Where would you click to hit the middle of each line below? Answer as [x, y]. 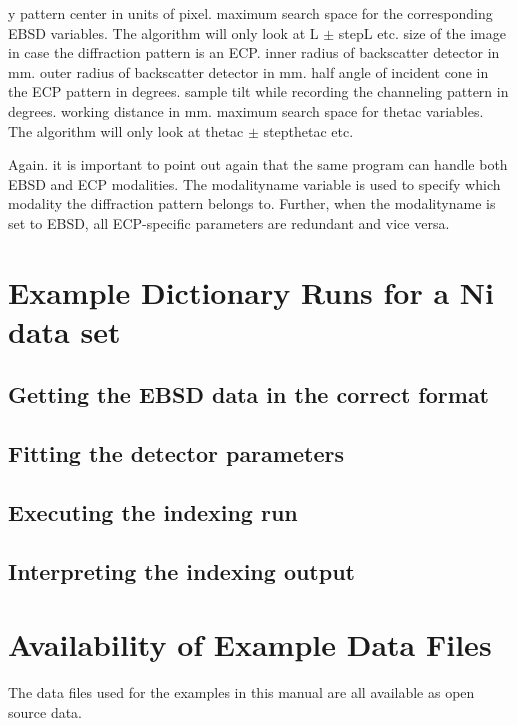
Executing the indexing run [153, 512]
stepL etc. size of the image [422, 32]
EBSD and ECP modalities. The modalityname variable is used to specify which [254, 183]
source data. [45, 711]
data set [64, 330]
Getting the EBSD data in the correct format [249, 394]
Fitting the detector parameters [176, 453]
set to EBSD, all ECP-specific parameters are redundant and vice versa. [229, 222]
